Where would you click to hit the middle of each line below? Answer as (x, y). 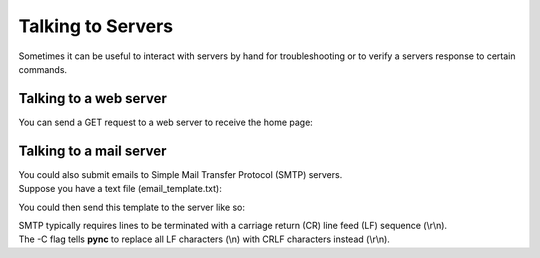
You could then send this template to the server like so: (131, 207)
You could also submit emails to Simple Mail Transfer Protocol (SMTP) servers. (180, 174)
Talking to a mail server (92, 150)
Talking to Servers (96, 26)
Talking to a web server (92, 98)
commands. (43, 69)
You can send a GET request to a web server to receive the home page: (166, 122)
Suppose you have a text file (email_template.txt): (120, 189)
